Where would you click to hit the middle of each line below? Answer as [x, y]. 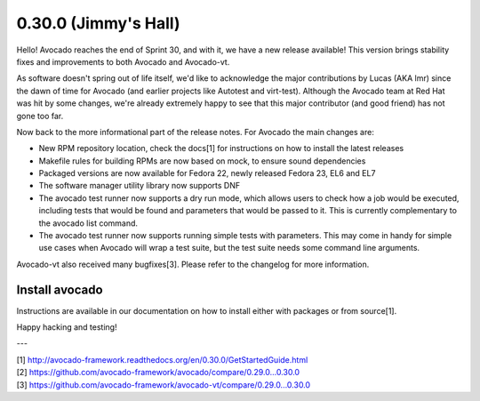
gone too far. [40, 116]
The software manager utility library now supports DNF [140, 186]
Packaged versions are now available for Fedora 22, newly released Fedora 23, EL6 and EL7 [207, 173]
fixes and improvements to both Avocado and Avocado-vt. [123, 61]
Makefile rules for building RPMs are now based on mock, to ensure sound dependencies [202, 161]
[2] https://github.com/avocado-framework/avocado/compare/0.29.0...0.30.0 [158, 373]
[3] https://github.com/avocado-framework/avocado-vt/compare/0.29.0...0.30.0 [164, 385]
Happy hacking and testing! [67, 327]
